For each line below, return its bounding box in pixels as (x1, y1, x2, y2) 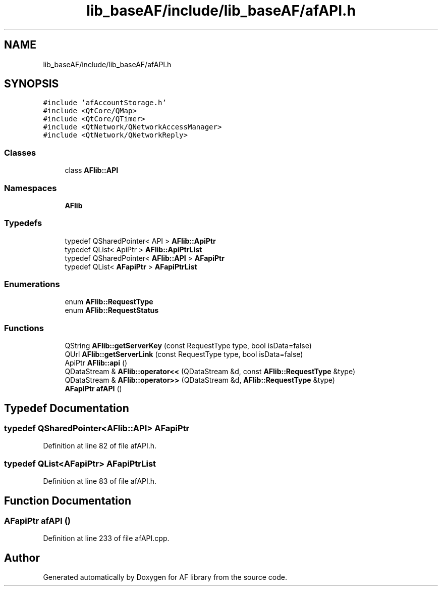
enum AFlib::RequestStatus (65, 306, 159, 315)
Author (4, 551, 40, 564)
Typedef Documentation (4, 401, 129, 415)
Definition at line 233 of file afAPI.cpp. (43, 534, 170, 543)
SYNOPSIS (4, 77, 59, 90)
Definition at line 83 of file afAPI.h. (43, 477, 157, 486)
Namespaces (4, 183, 57, 193)
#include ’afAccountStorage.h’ (43, 99, 167, 107)
